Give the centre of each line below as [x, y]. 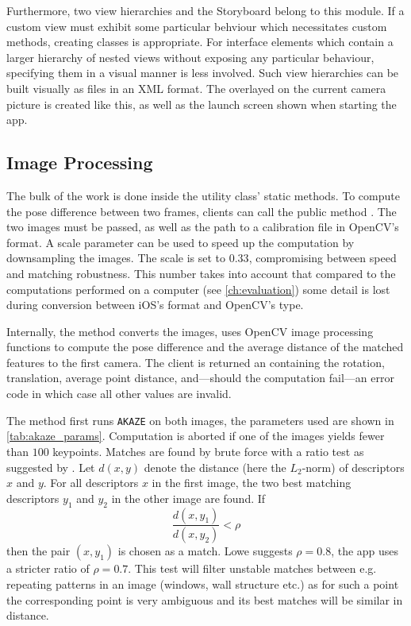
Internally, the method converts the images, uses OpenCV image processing [190, 331]
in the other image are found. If [188, 498]
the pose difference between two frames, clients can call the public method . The [202, 211]
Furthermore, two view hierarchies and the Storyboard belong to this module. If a [205, 10]
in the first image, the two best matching [252, 483]
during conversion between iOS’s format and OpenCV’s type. [155, 305]
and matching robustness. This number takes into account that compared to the [201, 273]
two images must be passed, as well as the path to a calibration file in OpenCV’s [203, 227]
